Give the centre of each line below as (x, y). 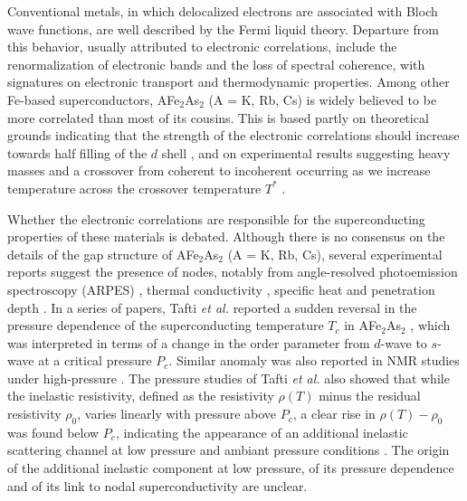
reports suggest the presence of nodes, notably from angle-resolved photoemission (233, 272)
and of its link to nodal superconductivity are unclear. (157, 485)
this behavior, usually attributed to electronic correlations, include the (202, 47)
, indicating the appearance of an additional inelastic (262, 432)
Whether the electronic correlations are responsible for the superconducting (216, 218)
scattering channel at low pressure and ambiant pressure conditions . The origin (229, 450)
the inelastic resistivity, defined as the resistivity (141, 396)
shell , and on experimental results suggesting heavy (306, 152)
